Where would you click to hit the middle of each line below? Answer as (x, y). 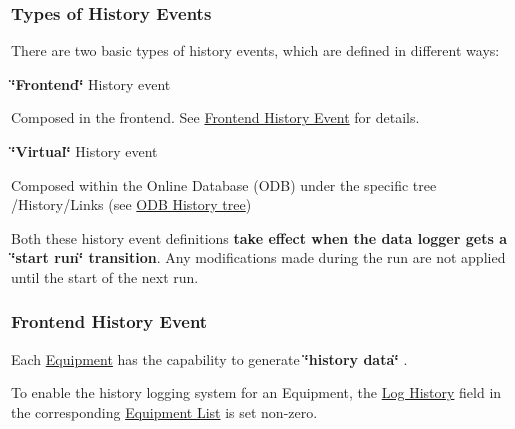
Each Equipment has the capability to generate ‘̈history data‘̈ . (209, 358)
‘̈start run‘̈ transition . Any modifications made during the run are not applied (258, 257)
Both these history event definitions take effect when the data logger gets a (259, 237)
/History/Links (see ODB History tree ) (131, 204)
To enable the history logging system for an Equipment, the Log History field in (256, 392)
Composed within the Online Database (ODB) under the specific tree (224, 184)
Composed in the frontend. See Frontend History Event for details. (215, 117)
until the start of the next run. (105, 276)
